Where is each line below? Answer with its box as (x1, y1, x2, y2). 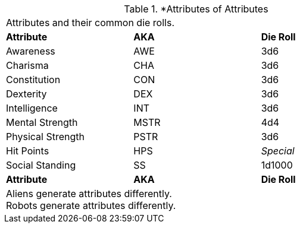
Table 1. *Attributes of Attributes (124, 3, 268, 15)
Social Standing (6, 159, 76, 171)
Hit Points (6, 145, 49, 157)
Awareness (6, 45, 55, 57)
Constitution (6, 74, 61, 85)
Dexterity (6, 88, 47, 100)
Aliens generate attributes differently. (6, 188, 172, 199)
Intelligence (6, 102, 58, 114)
